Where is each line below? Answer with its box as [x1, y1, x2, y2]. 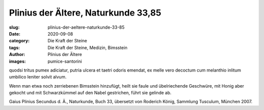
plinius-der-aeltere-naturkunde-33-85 [47, 24, 125, 30]
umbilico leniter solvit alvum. [9, 74, 67, 80]
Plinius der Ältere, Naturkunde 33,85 [9, 7, 161, 18]
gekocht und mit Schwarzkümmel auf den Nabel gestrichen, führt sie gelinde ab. [9, 90, 172, 96]
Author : [9, 52, 25, 57]
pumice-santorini [47, 58, 82, 64]
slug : [9, 24, 20, 30]
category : [9, 38, 30, 44]
